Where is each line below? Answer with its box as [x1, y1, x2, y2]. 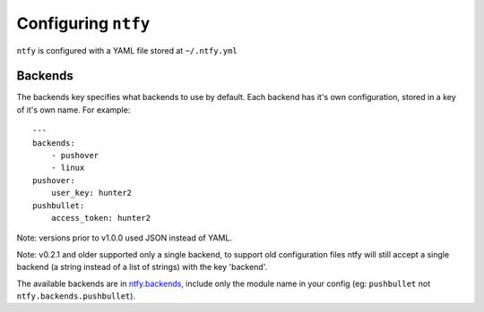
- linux [50, 163, 85, 173]
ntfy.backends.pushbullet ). [16, 291, 136, 301]
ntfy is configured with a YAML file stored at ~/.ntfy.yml [16, 45, 238, 55]
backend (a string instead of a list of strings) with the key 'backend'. [16, 262, 268, 273]
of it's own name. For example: [16, 104, 131, 115]
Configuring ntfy [16, 13, 151, 33]
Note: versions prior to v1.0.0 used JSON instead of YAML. [16, 232, 233, 243]
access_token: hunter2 [50, 213, 151, 223]
